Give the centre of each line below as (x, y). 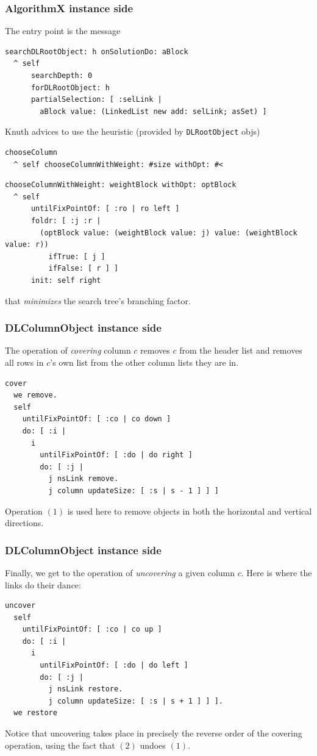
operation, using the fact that (60, 745)
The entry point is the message (63, 31)
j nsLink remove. (84, 479)
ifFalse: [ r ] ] (84, 269)
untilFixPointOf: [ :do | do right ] (116, 455)
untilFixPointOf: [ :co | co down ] (97, 419)
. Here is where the (276, 572)
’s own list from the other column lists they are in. (144, 362)
